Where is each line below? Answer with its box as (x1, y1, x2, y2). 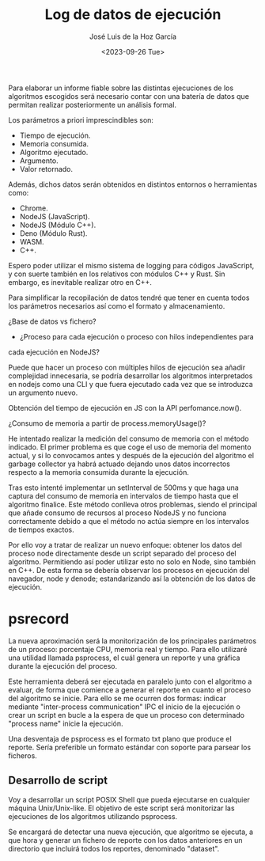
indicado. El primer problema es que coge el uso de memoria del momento (8, 442, 252, 452)
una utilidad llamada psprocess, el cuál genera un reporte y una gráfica (8, 653, 240, 662)
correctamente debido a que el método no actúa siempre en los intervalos (8, 516, 249, 525)
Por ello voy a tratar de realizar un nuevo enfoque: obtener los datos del (8, 540, 243, 549)
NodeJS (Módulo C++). (19, 220, 97, 229)
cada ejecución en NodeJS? (8, 347, 100, 357)
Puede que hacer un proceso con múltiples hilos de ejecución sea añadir (8, 362, 246, 372)
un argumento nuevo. (8, 388, 78, 397)
